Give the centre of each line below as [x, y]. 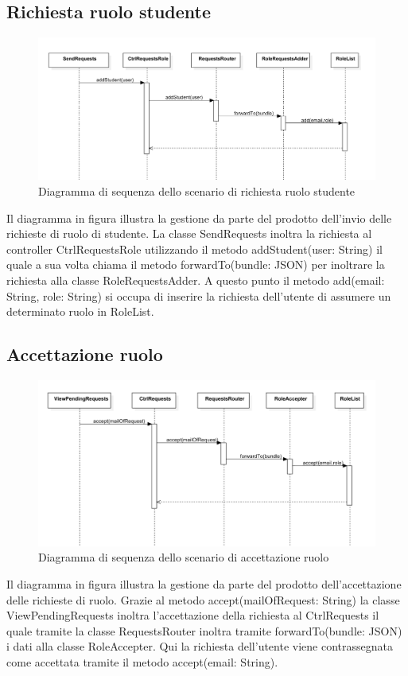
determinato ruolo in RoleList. [80, 311]
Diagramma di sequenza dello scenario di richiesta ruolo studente [197, 191]
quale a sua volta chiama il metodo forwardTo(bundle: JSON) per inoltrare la [196, 264]
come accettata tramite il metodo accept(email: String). [142, 661]
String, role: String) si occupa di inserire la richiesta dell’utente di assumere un [199, 295]
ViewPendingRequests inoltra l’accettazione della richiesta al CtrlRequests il [193, 615]
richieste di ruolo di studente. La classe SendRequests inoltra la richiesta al [189, 233]
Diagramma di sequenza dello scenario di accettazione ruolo [184, 557]
